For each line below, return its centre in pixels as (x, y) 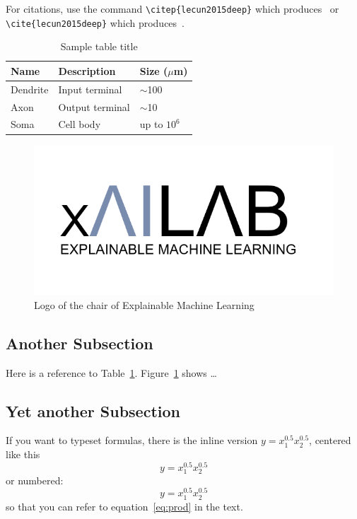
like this (23, 454)
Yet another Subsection (93, 410)
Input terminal (90, 89)
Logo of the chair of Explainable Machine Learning (144, 304)
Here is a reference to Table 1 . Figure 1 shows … (111, 372)
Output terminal (94, 106)
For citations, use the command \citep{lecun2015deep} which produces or (172, 8)
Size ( (154, 70)
